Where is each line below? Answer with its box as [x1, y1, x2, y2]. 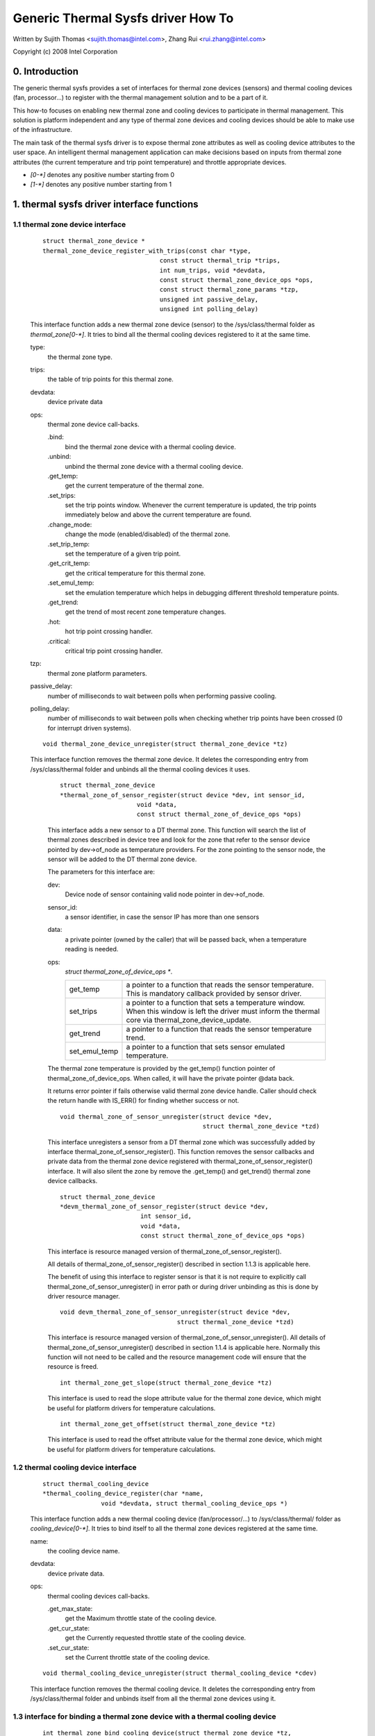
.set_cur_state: [47, 1643, 90, 1652]
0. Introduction [12, 65, 79, 77]
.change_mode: [47, 520, 92, 528]
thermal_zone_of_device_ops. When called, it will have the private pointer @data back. [47, 1074, 295, 1083]
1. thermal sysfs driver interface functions [12, 199, 199, 210]
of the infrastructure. [12, 126, 73, 134]
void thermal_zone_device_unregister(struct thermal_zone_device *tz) [42, 740, 288, 748]
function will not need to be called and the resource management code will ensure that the [47, 1353, 307, 1361]
